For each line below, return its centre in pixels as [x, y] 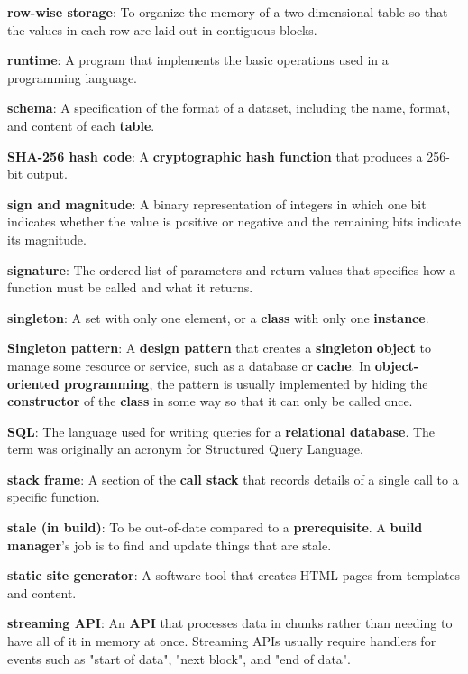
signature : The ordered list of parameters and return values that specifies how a [232, 269]
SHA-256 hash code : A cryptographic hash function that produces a [215, 156]
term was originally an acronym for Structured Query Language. [185, 449]
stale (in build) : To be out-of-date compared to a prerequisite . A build [215, 527]
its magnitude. [47, 239]
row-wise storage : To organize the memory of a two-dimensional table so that [228, 12]
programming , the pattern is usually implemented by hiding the [246, 383]
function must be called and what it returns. [130, 287]
